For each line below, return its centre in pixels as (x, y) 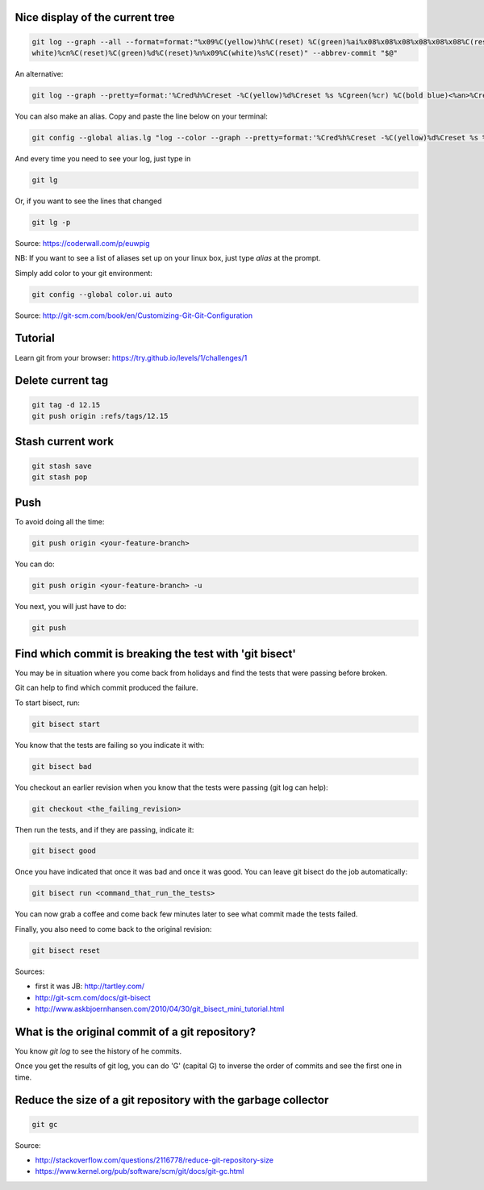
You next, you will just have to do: (71, 607)
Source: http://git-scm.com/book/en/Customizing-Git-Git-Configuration (134, 315)
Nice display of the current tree (95, 17)
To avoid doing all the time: (60, 522)
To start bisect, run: (48, 703)
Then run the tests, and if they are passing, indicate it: (104, 829)
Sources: (30, 971)
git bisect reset (66, 950)
